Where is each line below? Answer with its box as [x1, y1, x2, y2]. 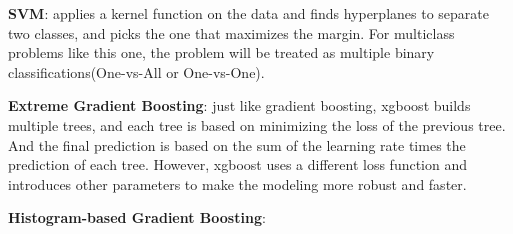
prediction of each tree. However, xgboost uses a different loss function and [8, 154, 468, 175]
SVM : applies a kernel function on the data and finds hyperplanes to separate [8, 3, 489, 23]
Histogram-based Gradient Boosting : [8, 207, 266, 228]
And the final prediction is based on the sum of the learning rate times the [8, 134, 466, 155]
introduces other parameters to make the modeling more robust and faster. [8, 173, 467, 194]
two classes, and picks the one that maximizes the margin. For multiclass [8, 22, 455, 43]
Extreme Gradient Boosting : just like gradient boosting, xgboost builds [8, 95, 471, 116]
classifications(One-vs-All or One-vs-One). [8, 61, 265, 82]
